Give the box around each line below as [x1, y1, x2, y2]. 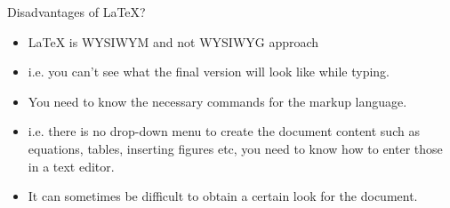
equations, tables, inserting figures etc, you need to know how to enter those [28, 139, 443, 157]
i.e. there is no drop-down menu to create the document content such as [28, 122, 420, 140]
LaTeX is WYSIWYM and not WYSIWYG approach [28, 32, 319, 51]
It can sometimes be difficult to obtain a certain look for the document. [28, 187, 418, 205]
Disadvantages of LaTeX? [7, 3, 146, 20]
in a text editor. [28, 156, 115, 175]
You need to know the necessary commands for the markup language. [28, 92, 407, 110]
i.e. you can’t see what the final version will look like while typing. [28, 62, 390, 81]
